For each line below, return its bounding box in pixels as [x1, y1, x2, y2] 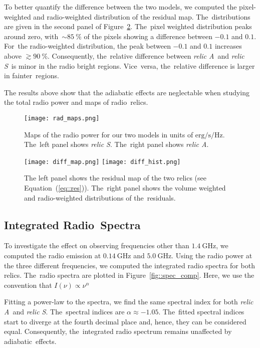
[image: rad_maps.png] [24, 114, 100, 122]
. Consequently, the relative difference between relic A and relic [48, 50, 244, 61]
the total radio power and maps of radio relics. [4, 97, 148, 107]
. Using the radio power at [171, 250, 252, 261]
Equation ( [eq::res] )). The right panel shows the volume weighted [24, 183, 226, 193]
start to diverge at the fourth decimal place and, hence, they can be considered [4, 316, 246, 326]
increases [214, 41, 242, 51]
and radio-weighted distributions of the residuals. [24, 192, 176, 203]
